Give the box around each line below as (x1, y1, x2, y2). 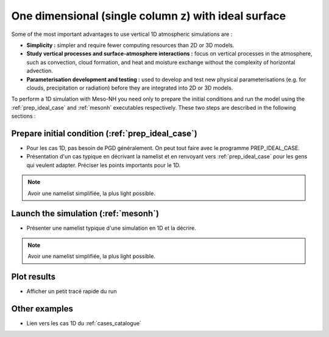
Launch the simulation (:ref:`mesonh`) (11, 208, 160, 219)
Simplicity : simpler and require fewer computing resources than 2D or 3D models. (26, 41, 235, 49)
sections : (11, 113, 36, 120)
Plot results (11, 272, 56, 282)
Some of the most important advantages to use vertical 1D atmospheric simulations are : (11, 30, 233, 38)
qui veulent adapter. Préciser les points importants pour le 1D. (26, 161, 181, 169)
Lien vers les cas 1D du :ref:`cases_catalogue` (26, 320, 141, 327)
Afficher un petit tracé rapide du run (26, 288, 117, 295)
